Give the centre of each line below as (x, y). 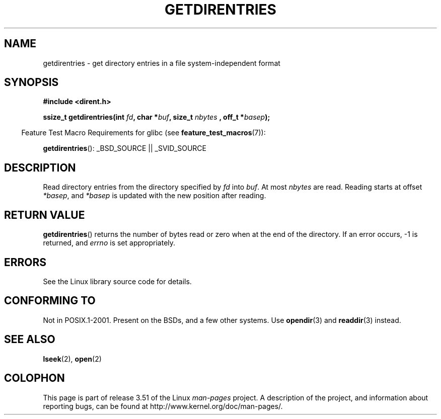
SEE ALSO (30, 340)
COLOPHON (34, 378)
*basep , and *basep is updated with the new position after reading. (155, 196)
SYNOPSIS (31, 82)
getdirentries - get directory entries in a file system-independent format (162, 63)
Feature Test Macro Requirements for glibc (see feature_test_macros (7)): (143, 133)
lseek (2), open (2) (72, 359)
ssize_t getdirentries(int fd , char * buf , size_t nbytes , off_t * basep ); (157, 117)
